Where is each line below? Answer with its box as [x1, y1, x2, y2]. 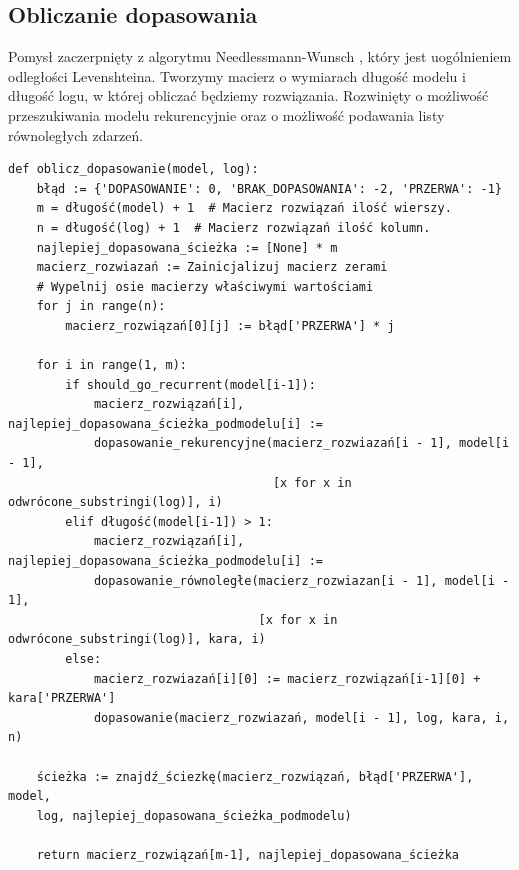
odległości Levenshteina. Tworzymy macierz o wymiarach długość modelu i [8, 65, 466, 86]
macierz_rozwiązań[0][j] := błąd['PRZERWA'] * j [65, 318, 395, 333]
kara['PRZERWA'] [8, 691, 116, 706]
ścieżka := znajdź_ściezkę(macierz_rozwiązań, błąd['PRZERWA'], [36, 769, 474, 784]
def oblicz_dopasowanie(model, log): [8, 162, 259, 177]
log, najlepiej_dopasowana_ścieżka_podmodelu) [36, 808, 352, 823]
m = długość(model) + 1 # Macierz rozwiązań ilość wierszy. [36, 201, 452, 216]
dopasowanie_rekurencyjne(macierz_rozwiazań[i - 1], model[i [93, 436, 510, 451]
